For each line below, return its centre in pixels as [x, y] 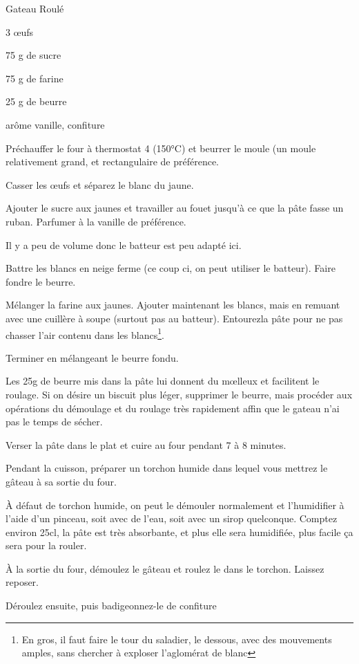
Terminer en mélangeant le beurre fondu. [92, 357]
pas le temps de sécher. [54, 422]
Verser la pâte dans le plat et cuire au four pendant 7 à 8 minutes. [146, 444]
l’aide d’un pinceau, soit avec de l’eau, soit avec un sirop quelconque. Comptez [172, 518]
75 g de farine [35, 78]
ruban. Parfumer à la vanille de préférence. [96, 221]
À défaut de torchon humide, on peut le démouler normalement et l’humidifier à [175, 505]
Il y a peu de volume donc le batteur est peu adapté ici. [124, 245]
